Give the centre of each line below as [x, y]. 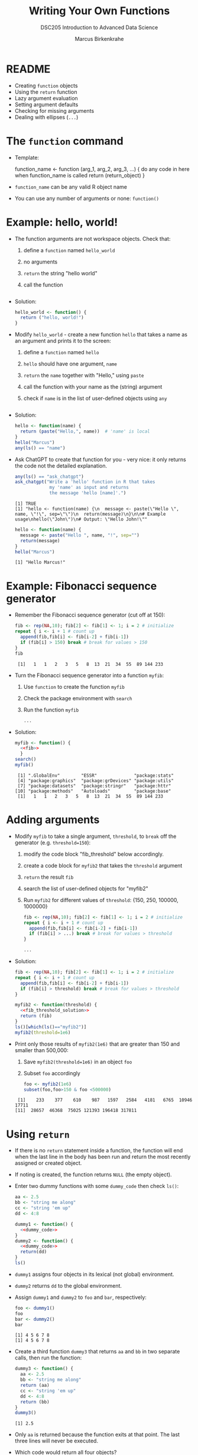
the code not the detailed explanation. [61, 466]
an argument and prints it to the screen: [63, 341]
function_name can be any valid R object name [71, 187]
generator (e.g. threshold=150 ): [53, 842]
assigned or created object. [48, 1163]
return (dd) [34, 1252]
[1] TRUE [25, 504]
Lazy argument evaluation [46, 98]
